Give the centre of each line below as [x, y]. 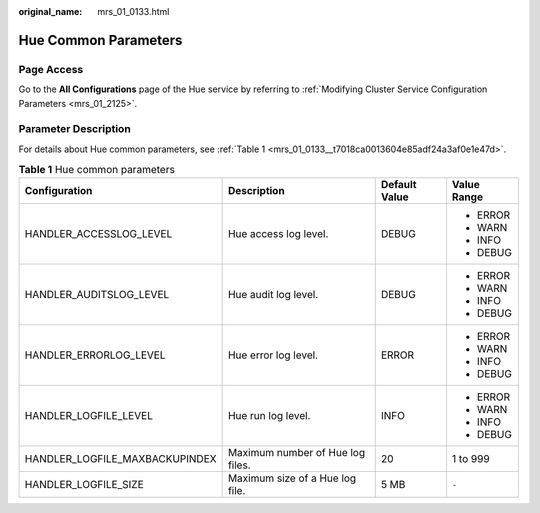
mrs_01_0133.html [133, 11]
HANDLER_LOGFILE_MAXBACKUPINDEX [120, 459]
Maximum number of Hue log [296, 453]
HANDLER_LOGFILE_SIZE [84, 485]
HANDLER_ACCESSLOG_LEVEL [98, 234]
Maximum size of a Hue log [292, 478]
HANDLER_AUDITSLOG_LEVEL [97, 295]
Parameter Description [75, 129]
